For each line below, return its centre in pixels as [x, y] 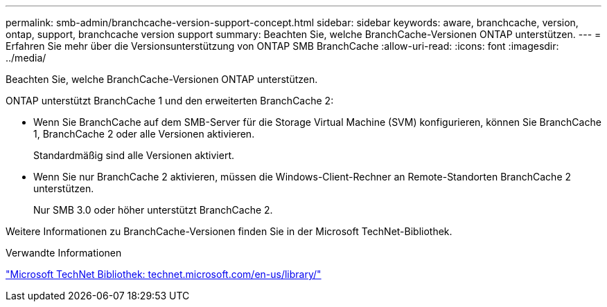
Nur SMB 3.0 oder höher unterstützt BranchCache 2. [153, 210]
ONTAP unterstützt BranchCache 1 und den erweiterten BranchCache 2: [170, 101]
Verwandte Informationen [64, 253]
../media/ [26, 58]
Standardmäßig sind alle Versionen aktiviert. [134, 155]
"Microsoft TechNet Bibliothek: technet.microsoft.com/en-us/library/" [164, 274]
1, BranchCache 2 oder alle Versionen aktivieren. [144, 134]
